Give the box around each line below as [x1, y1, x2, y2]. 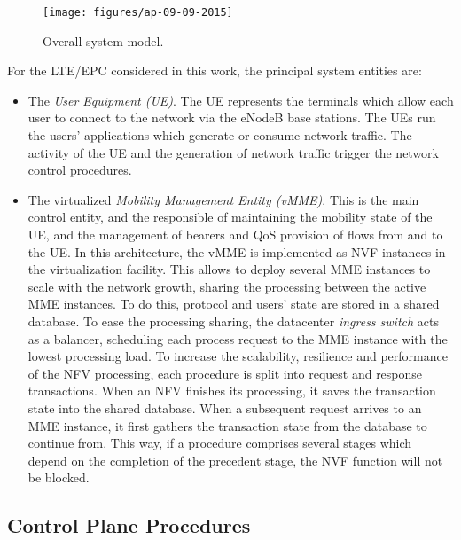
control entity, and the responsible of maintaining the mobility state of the [27, 207, 433, 226]
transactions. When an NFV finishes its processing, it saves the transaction [27, 381, 436, 400]
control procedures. [27, 160, 132, 179]
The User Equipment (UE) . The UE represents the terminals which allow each [27, 90, 454, 109]
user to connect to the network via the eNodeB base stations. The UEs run [27, 108, 436, 127]
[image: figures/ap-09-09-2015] [43, 6, 233, 19]
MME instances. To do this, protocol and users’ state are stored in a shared [27, 294, 440, 313]
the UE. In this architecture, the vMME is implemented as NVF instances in [27, 242, 446, 261]
